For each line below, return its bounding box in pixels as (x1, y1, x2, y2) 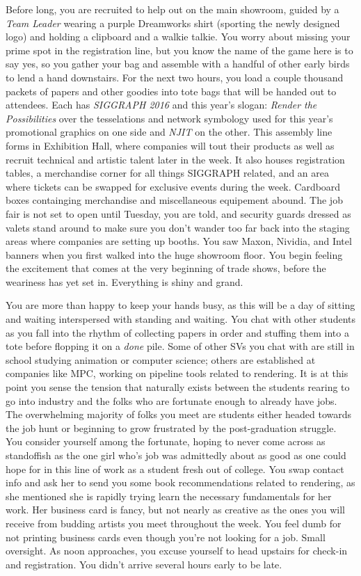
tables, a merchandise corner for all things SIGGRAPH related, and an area (6, 166, 330, 180)
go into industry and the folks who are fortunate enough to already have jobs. (6, 393, 337, 408)
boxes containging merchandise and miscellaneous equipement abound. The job (6, 193, 343, 207)
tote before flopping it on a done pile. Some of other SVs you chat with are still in (6, 339, 355, 353)
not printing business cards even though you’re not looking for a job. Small (6, 529, 326, 544)
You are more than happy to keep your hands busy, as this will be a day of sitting (6, 298, 355, 312)
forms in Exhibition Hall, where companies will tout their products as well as (6, 138, 335, 152)
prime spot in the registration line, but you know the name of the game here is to (6, 42, 353, 57)
